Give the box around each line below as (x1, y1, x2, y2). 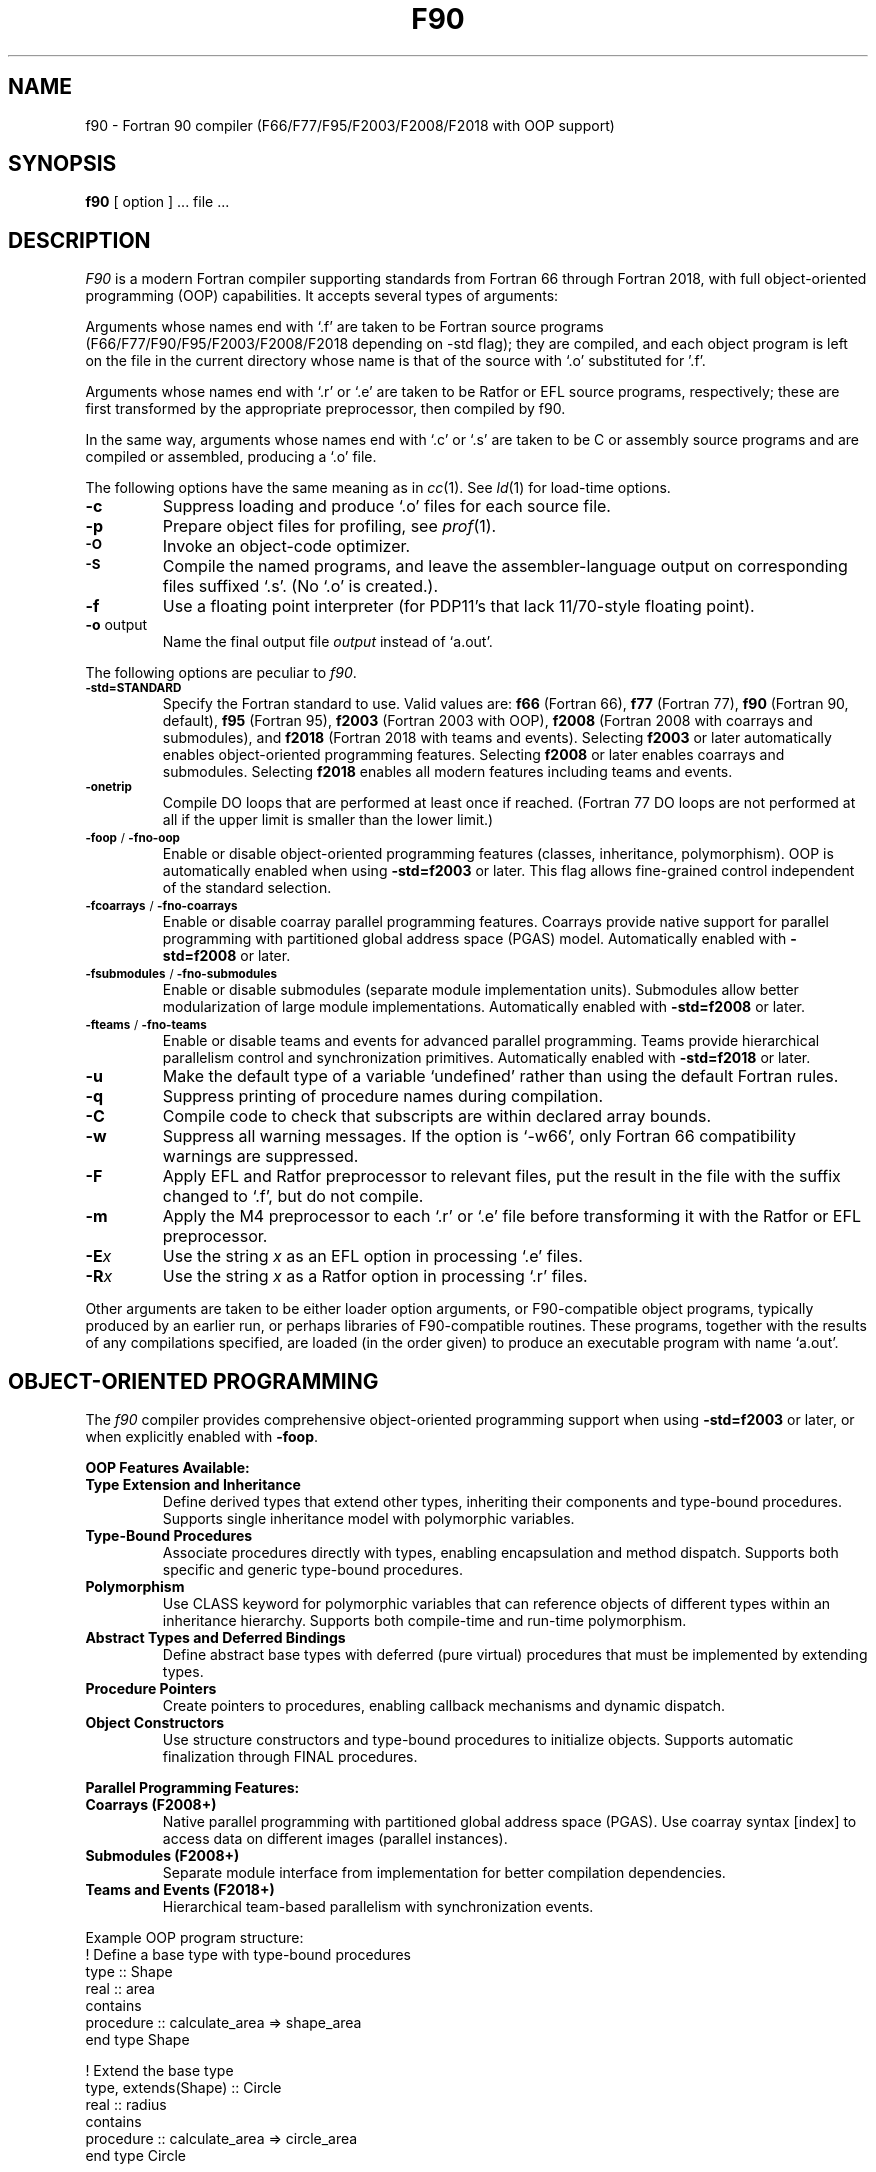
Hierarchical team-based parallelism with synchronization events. (162, 1898, 594, 1916)
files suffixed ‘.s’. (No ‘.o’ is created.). (162, 576, 439, 597)
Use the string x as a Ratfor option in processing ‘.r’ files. (162, 1266, 588, 1287)
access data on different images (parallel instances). (162, 1830, 508, 1848)
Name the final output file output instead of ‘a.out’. (162, 633, 493, 651)
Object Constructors (85, 1714, 225, 1732)
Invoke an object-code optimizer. (162, 536, 411, 557)
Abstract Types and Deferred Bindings (85, 1629, 346, 1647)
